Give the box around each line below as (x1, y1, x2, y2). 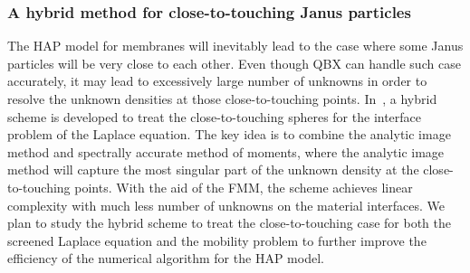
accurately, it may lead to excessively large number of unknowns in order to (7, 71, 427, 90)
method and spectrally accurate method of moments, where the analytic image (7, 142, 445, 161)
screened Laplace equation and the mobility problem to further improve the (7, 231, 427, 249)
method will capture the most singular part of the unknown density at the (7, 160, 419, 179)
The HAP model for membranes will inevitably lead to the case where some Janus (7, 36, 464, 55)
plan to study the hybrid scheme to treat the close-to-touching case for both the (7, 213, 452, 232)
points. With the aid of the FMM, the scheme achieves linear (74, 177, 413, 196)
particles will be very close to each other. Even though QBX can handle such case (7, 53, 461, 72)
